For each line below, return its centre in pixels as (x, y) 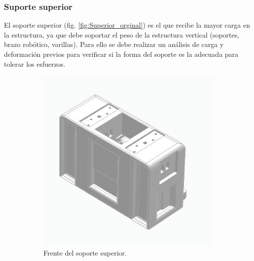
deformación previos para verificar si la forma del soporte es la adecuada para (121, 54)
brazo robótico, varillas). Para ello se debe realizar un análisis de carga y (114, 44)
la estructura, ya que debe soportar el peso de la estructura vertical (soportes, (122, 34)
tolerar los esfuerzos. (35, 64)
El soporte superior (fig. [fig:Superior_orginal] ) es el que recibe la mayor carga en (127, 25)
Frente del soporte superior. (85, 252)
